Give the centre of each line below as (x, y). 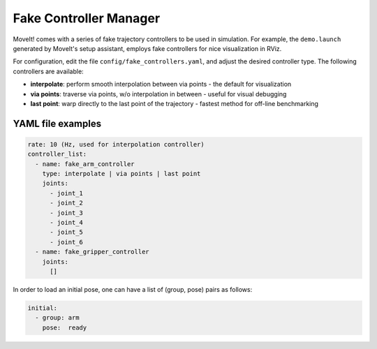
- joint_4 (67, 223)
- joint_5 (67, 232)
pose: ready (65, 327)
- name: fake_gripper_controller (92, 252)
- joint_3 (67, 213)
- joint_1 (67, 193)
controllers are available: (48, 71)
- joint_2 (67, 203)
